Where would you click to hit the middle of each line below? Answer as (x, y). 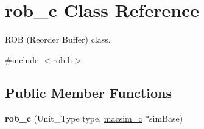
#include (22, 59)
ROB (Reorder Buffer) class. (58, 39)
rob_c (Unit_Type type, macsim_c (74, 118)
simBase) (166, 118)
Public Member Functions (88, 92)
